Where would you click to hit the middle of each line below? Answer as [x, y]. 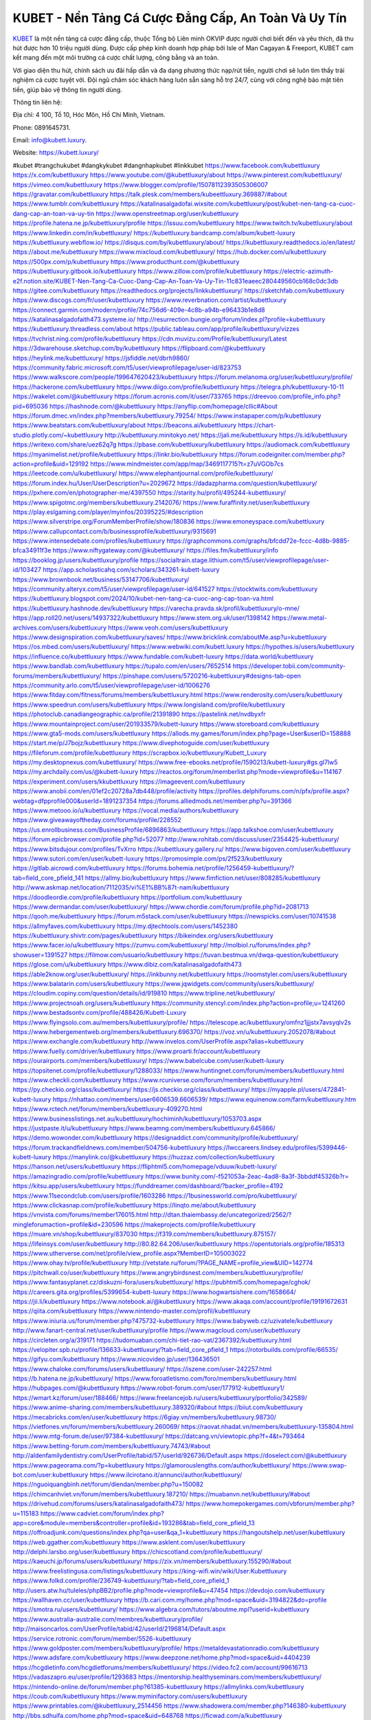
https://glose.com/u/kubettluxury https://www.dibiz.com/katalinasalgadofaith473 [127, 965]
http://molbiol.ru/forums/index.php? [260, 945]
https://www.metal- [300, 618]
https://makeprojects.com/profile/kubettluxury [190, 1224]
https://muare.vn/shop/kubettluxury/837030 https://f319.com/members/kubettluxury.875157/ [144, 1234]
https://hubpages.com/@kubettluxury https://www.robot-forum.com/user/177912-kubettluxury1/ [149, 1388]
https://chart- [257, 425]
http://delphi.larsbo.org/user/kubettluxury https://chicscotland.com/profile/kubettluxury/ [137, 1552]
